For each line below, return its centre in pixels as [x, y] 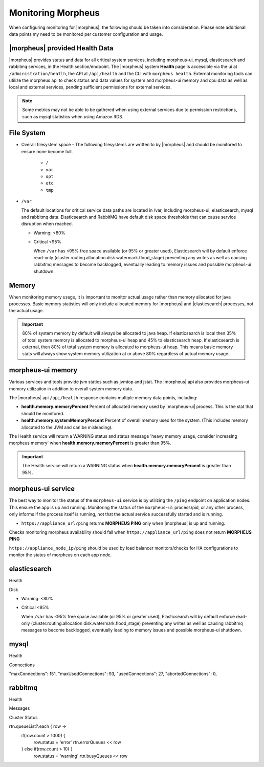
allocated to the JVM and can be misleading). [67, 427]
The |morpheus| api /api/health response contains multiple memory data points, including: [103, 398]
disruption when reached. [47, 224]
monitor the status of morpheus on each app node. [60, 555]
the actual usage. [26, 311]
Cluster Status [23, 717]
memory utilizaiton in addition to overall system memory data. [71, 388]
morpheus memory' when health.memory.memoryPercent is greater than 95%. [90, 443]
